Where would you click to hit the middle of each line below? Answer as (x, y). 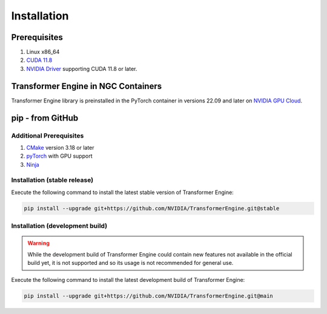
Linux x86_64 (43, 52)
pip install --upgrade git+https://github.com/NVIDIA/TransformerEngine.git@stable (152, 208)
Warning (38, 243)
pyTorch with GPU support (59, 156)
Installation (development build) (59, 226)
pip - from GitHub (45, 118)
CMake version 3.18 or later (60, 147)
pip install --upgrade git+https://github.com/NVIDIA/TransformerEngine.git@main (149, 296)
